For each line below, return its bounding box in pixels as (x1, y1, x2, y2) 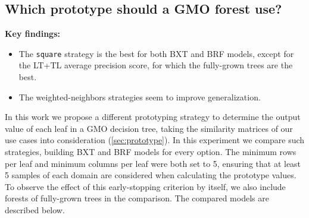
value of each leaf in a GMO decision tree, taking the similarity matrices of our (5, 122, 293, 134)
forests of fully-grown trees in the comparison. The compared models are (5, 192, 269, 204)
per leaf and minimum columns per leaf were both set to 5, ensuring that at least (5, 157, 301, 169)
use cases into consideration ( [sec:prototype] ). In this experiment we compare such (5, 134, 305, 146)
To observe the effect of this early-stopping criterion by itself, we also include (5, 180, 286, 192)
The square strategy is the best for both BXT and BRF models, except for (18, 47, 294, 59)
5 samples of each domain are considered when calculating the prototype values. (5, 169, 296, 181)
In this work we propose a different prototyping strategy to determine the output (5, 110, 301, 123)
